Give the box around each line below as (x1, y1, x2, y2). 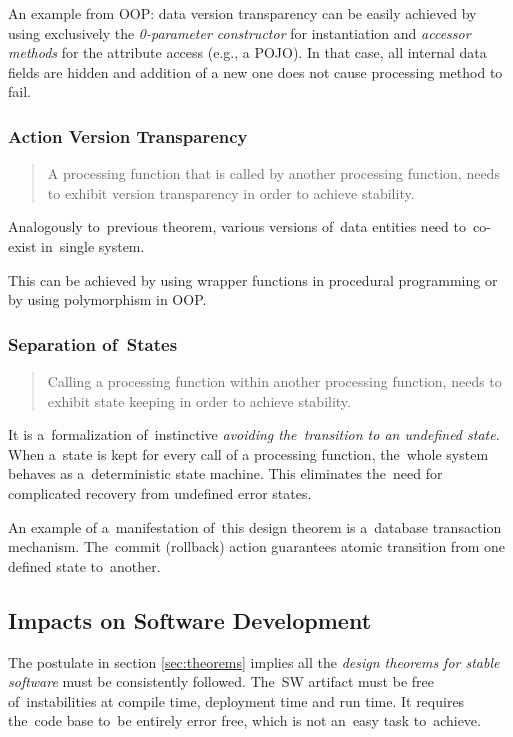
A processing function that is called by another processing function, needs (47, 163, 500, 184)
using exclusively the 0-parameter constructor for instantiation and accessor (8, 22, 471, 43)
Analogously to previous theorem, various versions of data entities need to (8, 216, 466, 237)
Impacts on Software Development (8, 604, 372, 635)
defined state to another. (8, 555, 161, 576)
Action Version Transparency (8, 123, 248, 148)
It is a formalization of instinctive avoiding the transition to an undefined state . (8, 424, 500, 445)
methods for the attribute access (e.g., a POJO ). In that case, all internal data (8, 42, 487, 63)
